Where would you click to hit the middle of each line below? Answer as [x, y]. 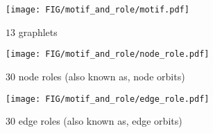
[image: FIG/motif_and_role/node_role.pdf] [108, 54]
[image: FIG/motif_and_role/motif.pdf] [97, 10]
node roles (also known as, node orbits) [102, 76]
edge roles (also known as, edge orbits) [100, 121]
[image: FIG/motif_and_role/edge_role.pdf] [108, 99]
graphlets [38, 32]
